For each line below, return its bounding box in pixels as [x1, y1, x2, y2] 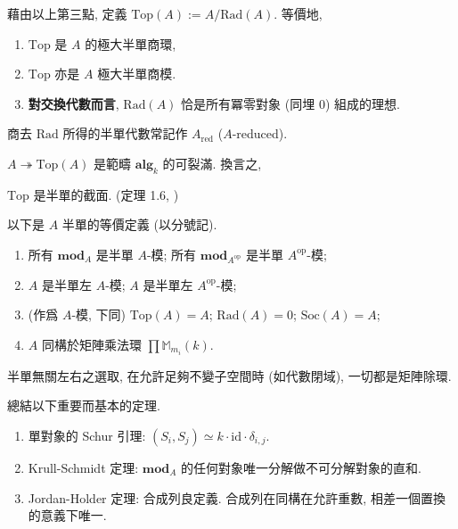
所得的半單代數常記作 [62, 124, 188, 143]
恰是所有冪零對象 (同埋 [181, 94, 315, 112]
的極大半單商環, [85, 34, 176, 53]
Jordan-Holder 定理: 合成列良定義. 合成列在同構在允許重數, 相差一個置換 [28, 488, 446, 507]
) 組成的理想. [324, 94, 400, 112]
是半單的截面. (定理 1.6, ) [33, 185, 179, 203]
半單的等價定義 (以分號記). [61, 215, 217, 234]
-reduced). [232, 124, 288, 143]
